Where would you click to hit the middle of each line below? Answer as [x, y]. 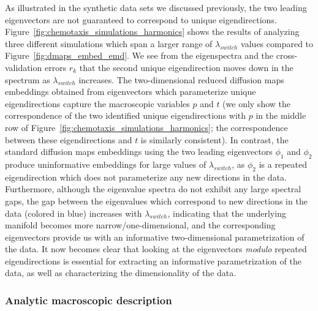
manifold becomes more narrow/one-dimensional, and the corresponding [140, 225]
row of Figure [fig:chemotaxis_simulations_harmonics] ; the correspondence [146, 127]
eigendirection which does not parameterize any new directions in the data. [146, 177]
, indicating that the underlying [227, 213]
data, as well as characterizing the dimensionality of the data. [121, 273]
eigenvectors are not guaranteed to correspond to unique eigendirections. [141, 19]
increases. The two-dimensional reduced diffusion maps [181, 79]
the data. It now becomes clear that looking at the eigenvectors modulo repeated [156, 249]
